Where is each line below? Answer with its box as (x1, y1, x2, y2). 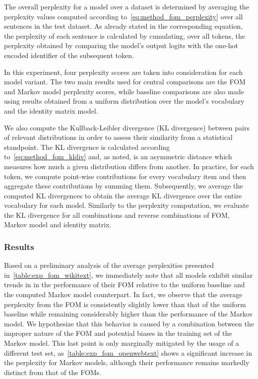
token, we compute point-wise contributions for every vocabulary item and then (4, 171, 246, 181)
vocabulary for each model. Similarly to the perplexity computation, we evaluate (4, 200, 249, 210)
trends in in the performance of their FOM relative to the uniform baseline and (4, 279, 245, 290)
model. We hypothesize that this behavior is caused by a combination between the (4, 318, 254, 328)
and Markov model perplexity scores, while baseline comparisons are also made (4, 86, 244, 96)
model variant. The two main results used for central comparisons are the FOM (4, 76, 246, 87)
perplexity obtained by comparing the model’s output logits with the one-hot (4, 40, 238, 51)
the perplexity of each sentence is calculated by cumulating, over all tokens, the (4, 30, 245, 41)
